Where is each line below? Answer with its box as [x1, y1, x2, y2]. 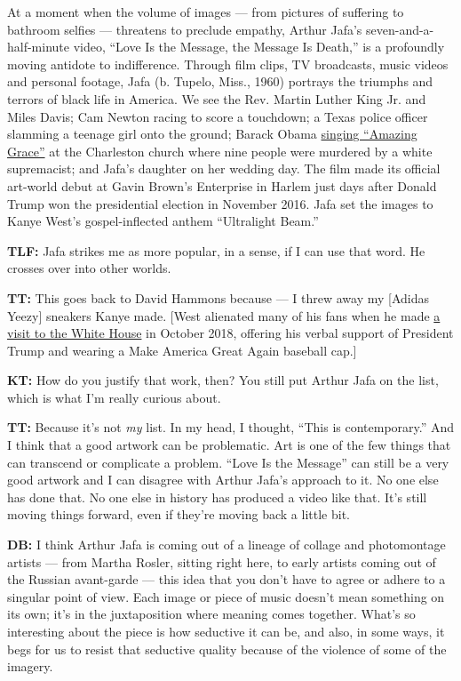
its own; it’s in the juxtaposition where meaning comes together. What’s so [7, 605, 416, 623]
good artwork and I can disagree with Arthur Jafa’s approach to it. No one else [7, 470, 439, 489]
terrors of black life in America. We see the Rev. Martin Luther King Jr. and [7, 89, 426, 108]
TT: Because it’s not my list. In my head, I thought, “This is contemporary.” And [7, 418, 455, 437]
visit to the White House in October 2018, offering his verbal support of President [7, 324, 454, 342]
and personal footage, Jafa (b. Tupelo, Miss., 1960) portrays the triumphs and [7, 72, 433, 91]
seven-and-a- [365, 20, 434, 38]
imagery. [7, 657, 53, 676]
